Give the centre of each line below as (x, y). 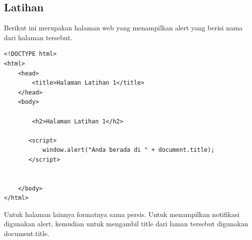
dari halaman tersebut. (38, 37)
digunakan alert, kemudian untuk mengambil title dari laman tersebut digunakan (126, 224)
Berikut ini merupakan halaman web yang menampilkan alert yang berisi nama (123, 28)
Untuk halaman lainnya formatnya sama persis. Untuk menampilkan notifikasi (122, 214)
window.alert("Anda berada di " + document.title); (128, 150)
